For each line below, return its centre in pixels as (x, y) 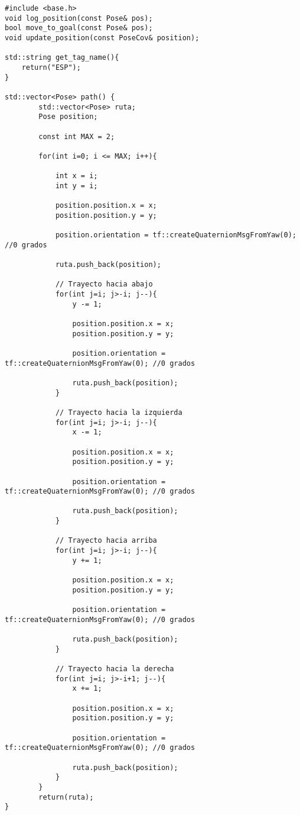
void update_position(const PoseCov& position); (102, 38)
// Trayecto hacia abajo (104, 284)
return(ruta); (66, 797)
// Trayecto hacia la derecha (115, 669)
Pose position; (68, 117)
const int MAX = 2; (77, 136)
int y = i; (76, 186)
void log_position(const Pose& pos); (79, 18)
